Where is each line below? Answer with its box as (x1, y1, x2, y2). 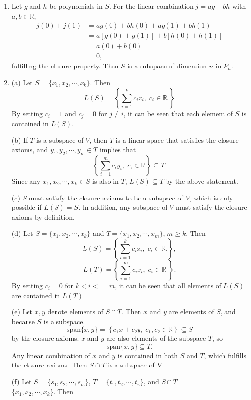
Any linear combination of (11, 350, 90, 360)
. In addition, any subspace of (78, 202, 167, 212)
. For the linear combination (109, 1, 194, 11)
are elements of (168, 306, 214, 317)
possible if (11, 202, 42, 212)
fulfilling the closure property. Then (11, 61, 119, 71)
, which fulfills (204, 350, 247, 360)
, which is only (189, 192, 233, 202)
